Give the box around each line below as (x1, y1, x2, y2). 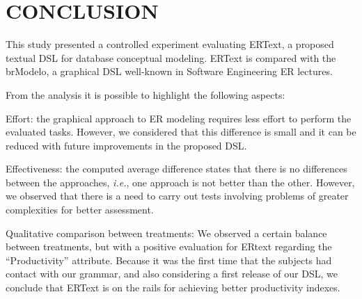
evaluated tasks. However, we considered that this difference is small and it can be (6, 124, 356, 139)
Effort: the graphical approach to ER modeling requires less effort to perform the (6, 111, 352, 125)
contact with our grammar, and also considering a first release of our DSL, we (6, 266, 338, 281)
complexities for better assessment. (6, 202, 154, 217)
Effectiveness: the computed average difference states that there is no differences (6, 161, 347, 176)
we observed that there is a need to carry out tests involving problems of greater (6, 188, 349, 203)
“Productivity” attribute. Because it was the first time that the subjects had (6, 252, 332, 267)
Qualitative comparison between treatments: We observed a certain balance (6, 225, 327, 240)
